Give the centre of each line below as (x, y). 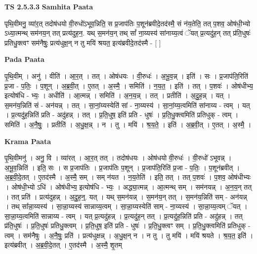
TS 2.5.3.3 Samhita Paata (49, 6)
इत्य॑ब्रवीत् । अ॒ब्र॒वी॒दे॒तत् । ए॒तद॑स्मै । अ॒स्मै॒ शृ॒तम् (63, 245)
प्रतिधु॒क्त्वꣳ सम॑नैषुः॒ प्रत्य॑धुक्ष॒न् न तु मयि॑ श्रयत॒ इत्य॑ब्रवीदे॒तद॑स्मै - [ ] (83, 42)
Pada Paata (24, 59)
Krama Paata (28, 141)
